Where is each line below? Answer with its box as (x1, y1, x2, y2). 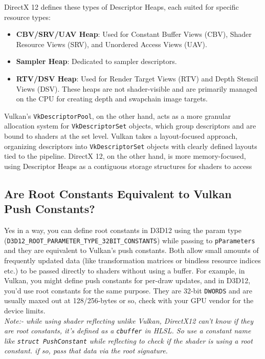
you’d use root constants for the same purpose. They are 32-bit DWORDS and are (4, 285, 252, 295)
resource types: (4, 11, 51, 22)
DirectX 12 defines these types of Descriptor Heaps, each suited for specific (4, 2, 239, 12)
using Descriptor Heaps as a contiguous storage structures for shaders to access (4, 160, 252, 171)
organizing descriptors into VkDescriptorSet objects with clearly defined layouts (4, 140, 257, 151)
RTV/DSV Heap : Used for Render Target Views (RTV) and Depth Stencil (16, 73, 258, 83)
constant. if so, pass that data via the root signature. (4, 345, 168, 356)
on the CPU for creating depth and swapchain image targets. (16, 93, 208, 104)
